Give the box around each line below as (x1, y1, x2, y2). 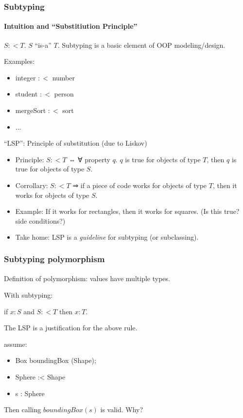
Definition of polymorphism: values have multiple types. (4, 273, 170, 284)
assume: (4, 339, 27, 349)
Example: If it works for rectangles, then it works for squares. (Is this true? (15, 206, 240, 216)
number (52, 72, 75, 82)
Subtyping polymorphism (4, 252, 105, 265)
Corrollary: (15, 180, 48, 190)
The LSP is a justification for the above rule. (4, 323, 138, 333)
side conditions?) (15, 215, 66, 226)
